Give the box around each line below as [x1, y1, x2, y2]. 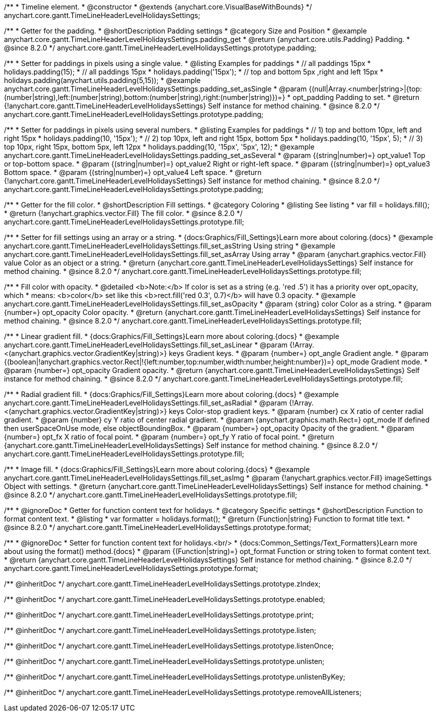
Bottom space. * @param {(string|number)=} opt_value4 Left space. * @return [4, 168, 262, 176]
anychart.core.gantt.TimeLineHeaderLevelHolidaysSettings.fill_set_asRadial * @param [4, 398, 287, 407]
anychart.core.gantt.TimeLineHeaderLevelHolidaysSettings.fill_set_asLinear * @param [4, 340, 288, 349]
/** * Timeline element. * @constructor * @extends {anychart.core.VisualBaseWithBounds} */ [4, 2, 312, 11]
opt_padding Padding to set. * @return [292, 93, 419, 101]
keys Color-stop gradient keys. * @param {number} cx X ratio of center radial [168, 407, 423, 415]
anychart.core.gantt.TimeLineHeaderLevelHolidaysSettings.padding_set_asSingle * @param [4, 84, 307, 93]
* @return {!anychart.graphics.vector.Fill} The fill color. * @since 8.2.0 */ [4, 209, 243, 217]
